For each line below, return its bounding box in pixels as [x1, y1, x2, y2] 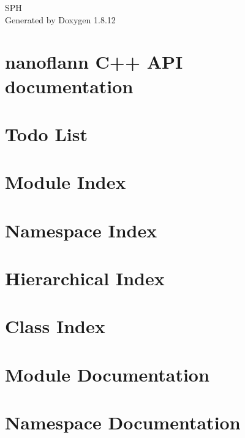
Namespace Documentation [5, 410, 241, 435]
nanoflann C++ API [5, 49, 183, 74]
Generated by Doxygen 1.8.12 [5, 13, 116, 26]
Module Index [5, 169, 126, 194]
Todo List [5, 121, 88, 146]
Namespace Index [5, 217, 157, 242]
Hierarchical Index [5, 266, 165, 291]
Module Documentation [5, 361, 209, 386]
